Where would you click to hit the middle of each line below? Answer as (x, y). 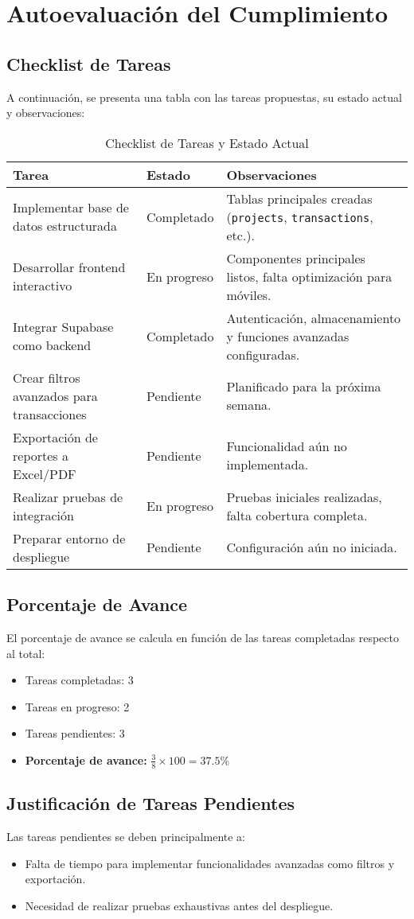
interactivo (43, 286)
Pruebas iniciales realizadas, (304, 496)
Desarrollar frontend (69, 267)
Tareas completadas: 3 (79, 680)
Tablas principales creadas (299, 198)
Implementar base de (71, 208)
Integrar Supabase (63, 327)
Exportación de (55, 437)
